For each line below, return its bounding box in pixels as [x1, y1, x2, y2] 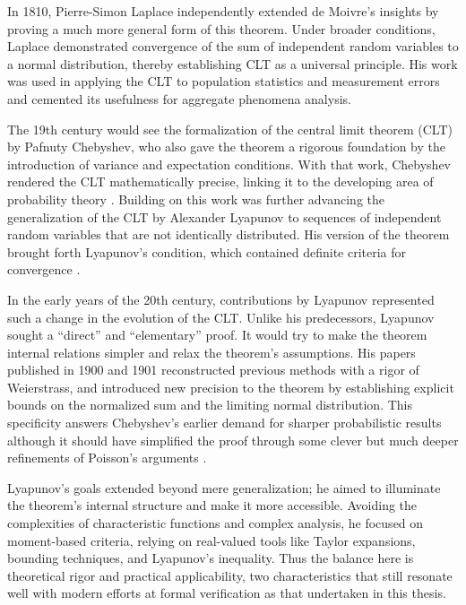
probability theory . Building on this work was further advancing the [7, 189, 385, 208]
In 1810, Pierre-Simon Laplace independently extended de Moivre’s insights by [7, 2, 439, 20]
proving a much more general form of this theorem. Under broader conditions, [7, 19, 436, 38]
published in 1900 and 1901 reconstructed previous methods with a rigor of [7, 360, 419, 379]
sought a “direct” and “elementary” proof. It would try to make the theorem [7, 325, 427, 344]
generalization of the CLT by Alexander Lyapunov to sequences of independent [7, 207, 442, 226]
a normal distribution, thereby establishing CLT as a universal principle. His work [7, 54, 458, 73]
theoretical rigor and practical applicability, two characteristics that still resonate [7, 566, 453, 584]
